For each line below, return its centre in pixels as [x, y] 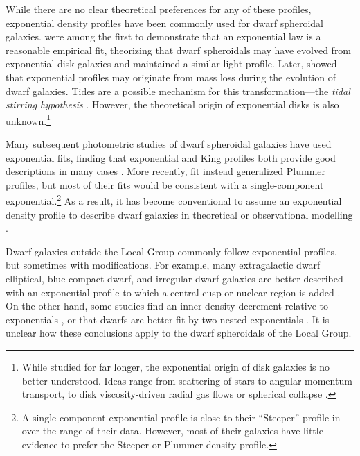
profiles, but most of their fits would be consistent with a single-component [165, 184]
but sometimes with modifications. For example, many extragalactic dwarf [163, 265]
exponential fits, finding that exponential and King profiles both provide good [171, 157]
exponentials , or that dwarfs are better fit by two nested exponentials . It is [168, 319]
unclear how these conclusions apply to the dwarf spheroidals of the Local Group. [179, 333]
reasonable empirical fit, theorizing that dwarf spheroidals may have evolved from [179, 50]
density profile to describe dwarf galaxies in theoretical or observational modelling [179, 214]
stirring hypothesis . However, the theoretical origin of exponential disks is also [172, 104]
